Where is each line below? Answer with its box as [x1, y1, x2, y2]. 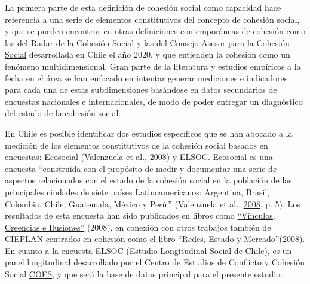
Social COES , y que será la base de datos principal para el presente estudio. [5, 268, 283, 280]
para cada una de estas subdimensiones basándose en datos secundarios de [5, 83, 277, 96]
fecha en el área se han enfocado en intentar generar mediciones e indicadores [5, 71, 288, 84]
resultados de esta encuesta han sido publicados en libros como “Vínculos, [5, 209, 275, 222]
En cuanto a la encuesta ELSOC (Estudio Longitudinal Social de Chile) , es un [5, 244, 292, 256]
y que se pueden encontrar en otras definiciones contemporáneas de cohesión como [5, 25, 306, 37]
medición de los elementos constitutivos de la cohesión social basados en [5, 138, 268, 151]
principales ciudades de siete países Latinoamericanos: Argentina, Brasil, [5, 185, 270, 198]
